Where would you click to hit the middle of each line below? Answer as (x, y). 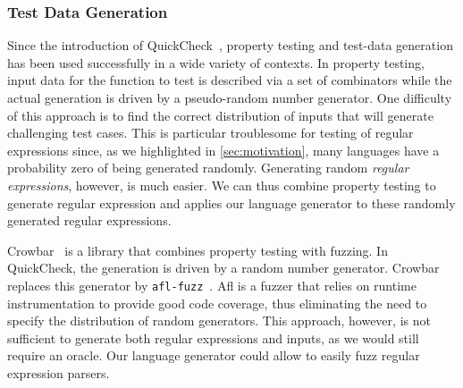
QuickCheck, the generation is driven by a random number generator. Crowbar (223, 268)
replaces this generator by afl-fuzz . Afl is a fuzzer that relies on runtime (212, 285)
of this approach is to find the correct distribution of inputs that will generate (220, 115)
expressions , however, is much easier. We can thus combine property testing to (222, 185)
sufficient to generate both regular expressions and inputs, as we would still (213, 337)
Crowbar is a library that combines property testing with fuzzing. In (198, 250)
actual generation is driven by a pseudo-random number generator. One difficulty (230, 97)
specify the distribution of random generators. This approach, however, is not (219, 321)
